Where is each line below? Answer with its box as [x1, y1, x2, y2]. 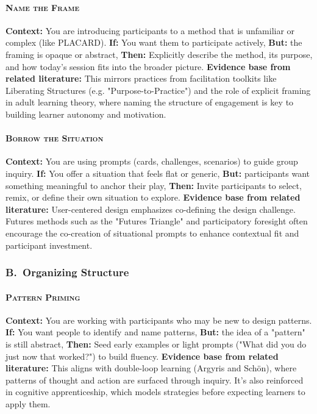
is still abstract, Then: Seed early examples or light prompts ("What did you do [5, 337, 307, 350]
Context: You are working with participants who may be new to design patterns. [5, 313, 312, 326]
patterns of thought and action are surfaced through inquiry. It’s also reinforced [5, 373, 304, 386]
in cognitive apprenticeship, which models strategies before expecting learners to [5, 385, 305, 398]
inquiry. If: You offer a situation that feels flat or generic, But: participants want [5, 166, 310, 179]
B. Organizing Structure [5, 265, 129, 280]
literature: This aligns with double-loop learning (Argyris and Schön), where [5, 362, 297, 374]
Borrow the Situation [5, 132, 104, 145]
